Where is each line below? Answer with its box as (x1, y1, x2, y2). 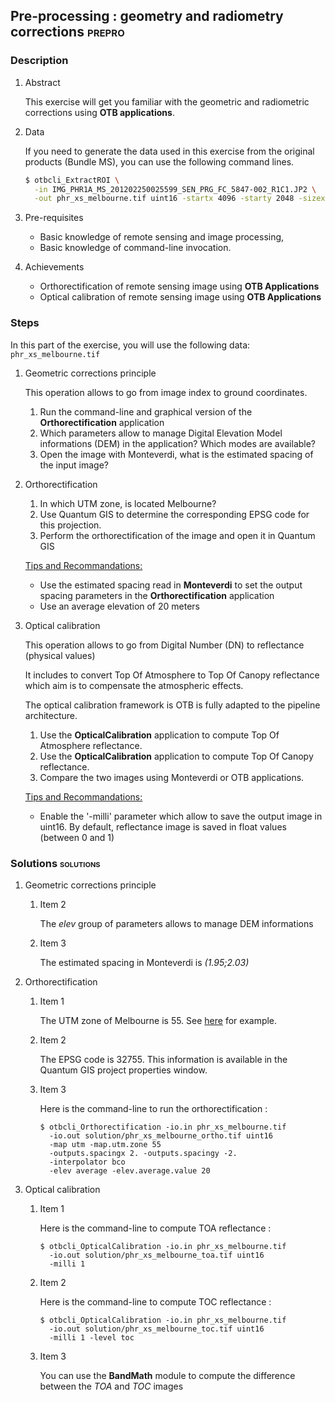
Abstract (24, 76, 61, 88)
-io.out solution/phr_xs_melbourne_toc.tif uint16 (48, 1324, 265, 1334)
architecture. (24, 709, 78, 721)
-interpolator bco (48, 1157, 126, 1167)
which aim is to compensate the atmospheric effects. (24, 679, 244, 691)
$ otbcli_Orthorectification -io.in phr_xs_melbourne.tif (39, 1122, 287, 1132)
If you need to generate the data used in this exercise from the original (24, 145, 315, 157)
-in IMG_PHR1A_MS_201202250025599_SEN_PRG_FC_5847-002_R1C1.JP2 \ (34, 184, 317, 194)
